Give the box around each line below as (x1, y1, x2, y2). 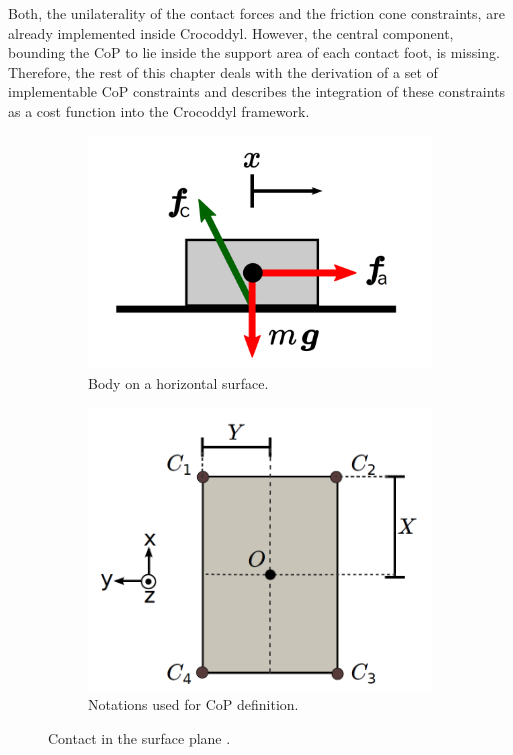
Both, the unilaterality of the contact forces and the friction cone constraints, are (8, 3, 505, 23)
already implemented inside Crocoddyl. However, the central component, (8, 22, 454, 43)
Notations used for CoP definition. (88, 694, 299, 715)
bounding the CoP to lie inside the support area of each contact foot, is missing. (8, 42, 500, 63)
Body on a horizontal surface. (88, 372, 269, 393)
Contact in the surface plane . (48, 728, 231, 749)
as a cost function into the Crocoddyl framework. (8, 100, 310, 121)
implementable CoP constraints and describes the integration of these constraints (8, 81, 506, 102)
